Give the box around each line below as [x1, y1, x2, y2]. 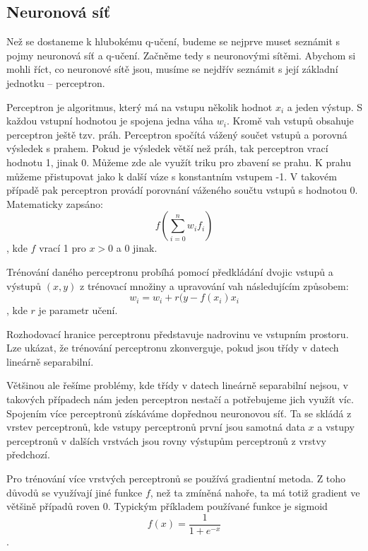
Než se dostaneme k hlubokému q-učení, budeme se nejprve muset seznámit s [6, 34, 340, 49]
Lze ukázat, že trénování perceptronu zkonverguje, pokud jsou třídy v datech [6, 340, 339, 355]
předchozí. [6, 447, 50, 462]
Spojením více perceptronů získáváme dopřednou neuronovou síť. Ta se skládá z [6, 405, 352, 420]
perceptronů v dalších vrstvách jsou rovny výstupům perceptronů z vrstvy [6, 433, 326, 448]
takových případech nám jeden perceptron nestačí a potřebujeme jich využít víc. [6, 392, 354, 407]
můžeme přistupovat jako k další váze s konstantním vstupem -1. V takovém [6, 168, 337, 183]
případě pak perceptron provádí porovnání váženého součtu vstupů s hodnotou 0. [6, 182, 358, 197]
